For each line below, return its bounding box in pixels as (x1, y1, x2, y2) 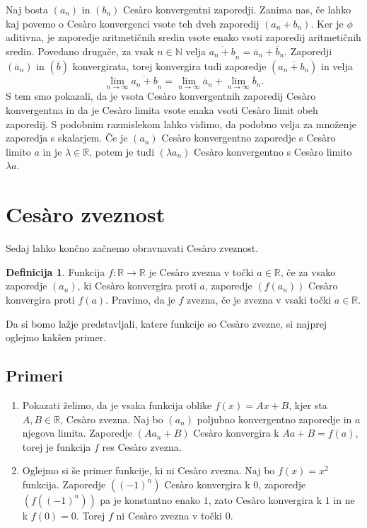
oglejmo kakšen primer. (6, 330, 107, 345)
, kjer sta (289, 397, 327, 412)
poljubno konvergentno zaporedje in (197, 411, 352, 426)
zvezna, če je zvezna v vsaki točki (187, 292, 332, 306)
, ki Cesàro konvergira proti (77, 278, 197, 293)
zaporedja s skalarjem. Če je (6, 130, 128, 145)
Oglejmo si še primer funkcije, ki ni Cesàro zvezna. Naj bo (22, 463, 275, 478)
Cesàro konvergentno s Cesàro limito (194, 144, 352, 159)
